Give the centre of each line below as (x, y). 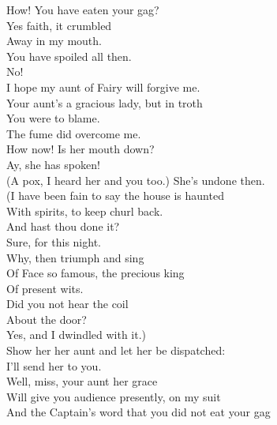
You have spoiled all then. (69, 56)
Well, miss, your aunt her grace (82, 381)
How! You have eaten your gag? (83, 9)
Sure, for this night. (54, 241)
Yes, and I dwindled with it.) (77, 335)
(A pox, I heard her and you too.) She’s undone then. (136, 180)
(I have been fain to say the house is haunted (115, 196)
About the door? (47, 319)
